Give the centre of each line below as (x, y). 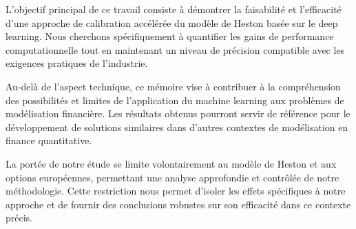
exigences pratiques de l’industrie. (77, 63)
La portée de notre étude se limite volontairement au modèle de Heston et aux (171, 163)
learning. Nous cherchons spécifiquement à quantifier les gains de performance (170, 36)
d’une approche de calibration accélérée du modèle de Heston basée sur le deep (172, 22)
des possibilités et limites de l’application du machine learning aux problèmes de (175, 100)
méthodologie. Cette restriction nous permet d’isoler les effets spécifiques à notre (176, 191)
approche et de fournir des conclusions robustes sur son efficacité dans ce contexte (178, 204)
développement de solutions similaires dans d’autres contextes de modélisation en (177, 127)
